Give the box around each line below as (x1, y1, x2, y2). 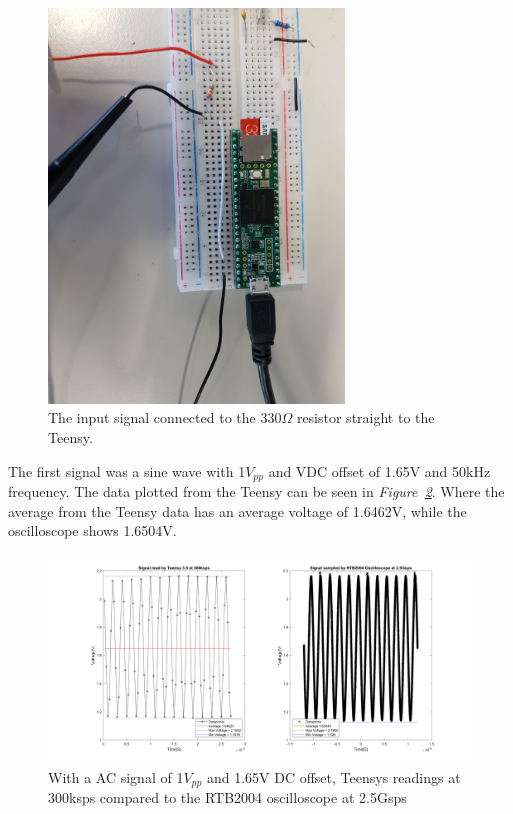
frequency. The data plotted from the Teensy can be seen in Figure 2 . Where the (8, 480, 505, 501)
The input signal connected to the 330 (48, 407, 282, 428)
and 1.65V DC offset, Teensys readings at (206, 766, 461, 787)
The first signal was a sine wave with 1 (8, 460, 246, 481)
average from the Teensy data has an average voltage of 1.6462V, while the (8, 500, 467, 521)
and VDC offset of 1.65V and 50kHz (268, 460, 491, 481)
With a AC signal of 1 (48, 766, 184, 787)
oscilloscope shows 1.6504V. (8, 520, 177, 541)
